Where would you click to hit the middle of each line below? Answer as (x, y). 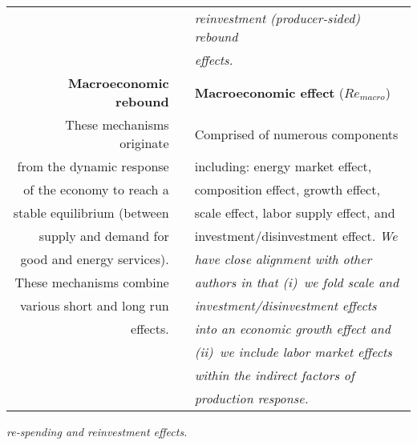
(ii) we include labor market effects (293, 352)
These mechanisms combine (92, 282)
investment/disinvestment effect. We (296, 236)
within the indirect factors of (274, 375)
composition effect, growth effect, (287, 189)
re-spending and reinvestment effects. (97, 431)
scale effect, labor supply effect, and (295, 212)
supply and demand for (104, 236)
